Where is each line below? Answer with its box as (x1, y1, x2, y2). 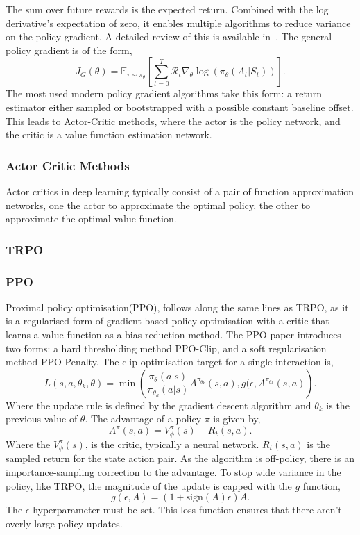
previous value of (6, 411, 78, 426)
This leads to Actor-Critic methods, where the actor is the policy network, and (6, 113, 341, 128)
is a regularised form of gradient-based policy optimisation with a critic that (6, 313, 329, 328)
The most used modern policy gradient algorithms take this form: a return (6, 86, 322, 101)
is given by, (213, 411, 261, 426)
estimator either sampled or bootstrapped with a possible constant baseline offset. (6, 99, 354, 114)
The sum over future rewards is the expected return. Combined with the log (6, 2, 329, 16)
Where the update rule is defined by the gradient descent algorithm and (6, 397, 311, 412)
